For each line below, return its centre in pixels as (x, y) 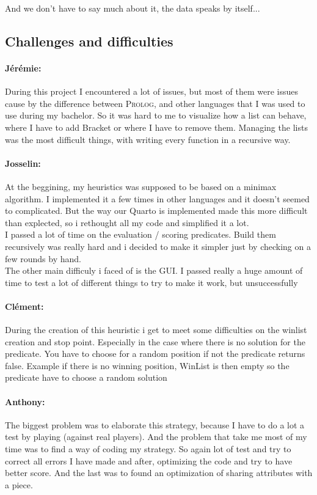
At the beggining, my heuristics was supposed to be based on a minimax (141, 186)
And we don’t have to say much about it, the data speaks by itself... (133, 8)
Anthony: (25, 401)
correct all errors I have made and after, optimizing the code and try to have (149, 460)
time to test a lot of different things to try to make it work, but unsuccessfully (151, 282)
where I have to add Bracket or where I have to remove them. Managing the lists (156, 127)
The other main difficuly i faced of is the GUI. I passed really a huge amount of (154, 270)
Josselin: (23, 163)
